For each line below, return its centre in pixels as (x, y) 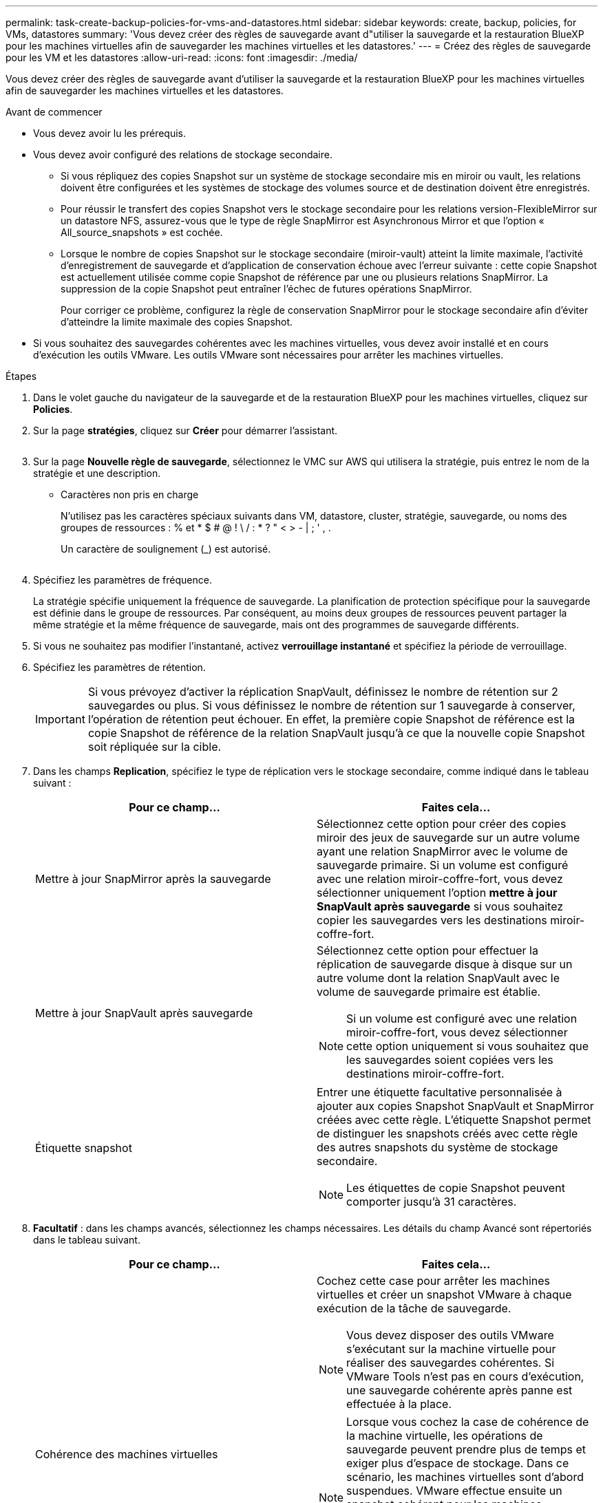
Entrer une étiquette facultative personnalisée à (440, 1092)
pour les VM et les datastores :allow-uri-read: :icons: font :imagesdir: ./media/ (182, 57)
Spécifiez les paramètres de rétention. (119, 667)
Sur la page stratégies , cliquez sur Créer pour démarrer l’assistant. (186, 430)
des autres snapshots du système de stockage (437, 1147)
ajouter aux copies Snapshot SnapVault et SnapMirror (455, 1106)
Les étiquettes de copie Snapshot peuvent (456, 1188)
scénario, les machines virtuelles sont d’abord (465, 1477)
